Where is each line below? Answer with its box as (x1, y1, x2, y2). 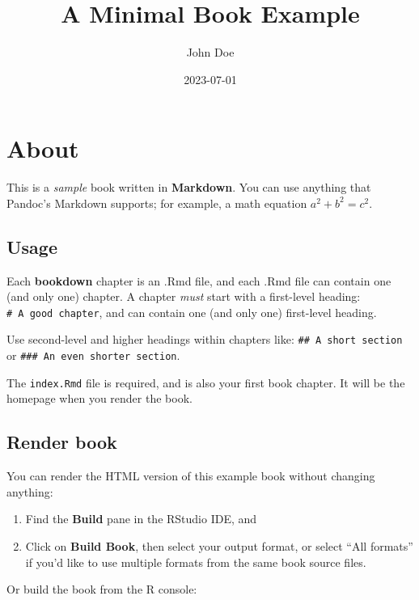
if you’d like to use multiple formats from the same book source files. (25, 553, 366, 570)
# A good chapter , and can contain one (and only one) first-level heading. (6, 303, 377, 320)
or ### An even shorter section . (6, 347, 180, 364)
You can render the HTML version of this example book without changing (6, 467, 375, 484)
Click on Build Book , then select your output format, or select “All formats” (25, 538, 413, 555)
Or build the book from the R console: (6, 581, 197, 598)
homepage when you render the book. (6, 390, 193, 407)
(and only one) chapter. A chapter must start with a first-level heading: (6, 288, 361, 305)
